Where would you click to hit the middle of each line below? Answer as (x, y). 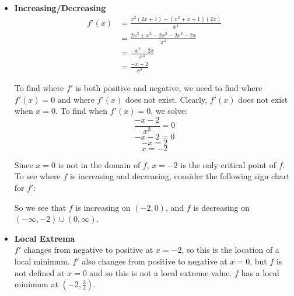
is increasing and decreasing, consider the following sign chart (180, 176)
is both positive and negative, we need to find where (169, 88)
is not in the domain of (99, 164)
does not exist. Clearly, (166, 99)
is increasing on (103, 207)
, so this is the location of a (230, 250)
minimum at (36, 284)
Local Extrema (45, 238)
